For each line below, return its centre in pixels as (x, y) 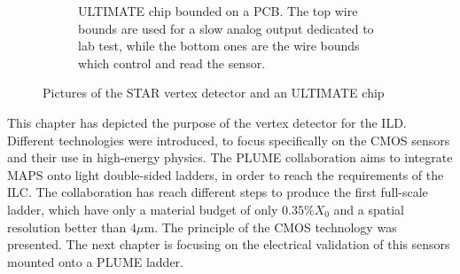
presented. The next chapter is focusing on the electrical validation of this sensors (229, 244)
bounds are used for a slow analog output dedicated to (226, 28)
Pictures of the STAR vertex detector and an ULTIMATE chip (214, 93)
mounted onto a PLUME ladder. (95, 261)
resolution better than (67, 227)
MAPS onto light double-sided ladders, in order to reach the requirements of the (226, 174)
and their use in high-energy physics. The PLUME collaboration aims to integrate (230, 157)
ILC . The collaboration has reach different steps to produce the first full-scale (218, 192)
